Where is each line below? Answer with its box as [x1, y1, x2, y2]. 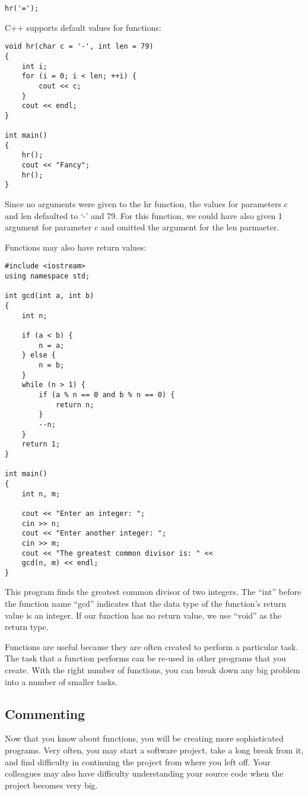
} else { [21, 351, 56, 360]
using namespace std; [5, 272, 90, 281]
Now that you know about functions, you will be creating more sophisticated [5, 732, 284, 745]
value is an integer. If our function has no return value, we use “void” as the [5, 609, 281, 621]
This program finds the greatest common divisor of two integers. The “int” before [5, 585, 301, 598]
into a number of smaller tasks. [5, 675, 118, 688]
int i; [21, 62, 47, 71]
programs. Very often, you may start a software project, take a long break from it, [5, 744, 304, 756]
